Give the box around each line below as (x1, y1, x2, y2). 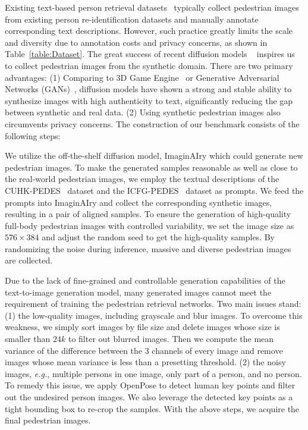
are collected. (5, 254, 53, 266)
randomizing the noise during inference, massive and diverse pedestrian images (5, 242, 291, 255)
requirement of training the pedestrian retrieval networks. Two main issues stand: (5, 297, 301, 310)
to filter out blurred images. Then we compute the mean (68, 332, 274, 345)
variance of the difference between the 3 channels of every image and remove (5, 344, 283, 356)
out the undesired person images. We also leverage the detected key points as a (5, 391, 293, 403)
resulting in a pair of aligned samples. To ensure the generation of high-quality (5, 208, 291, 220)
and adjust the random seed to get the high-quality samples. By (42, 231, 275, 243)
